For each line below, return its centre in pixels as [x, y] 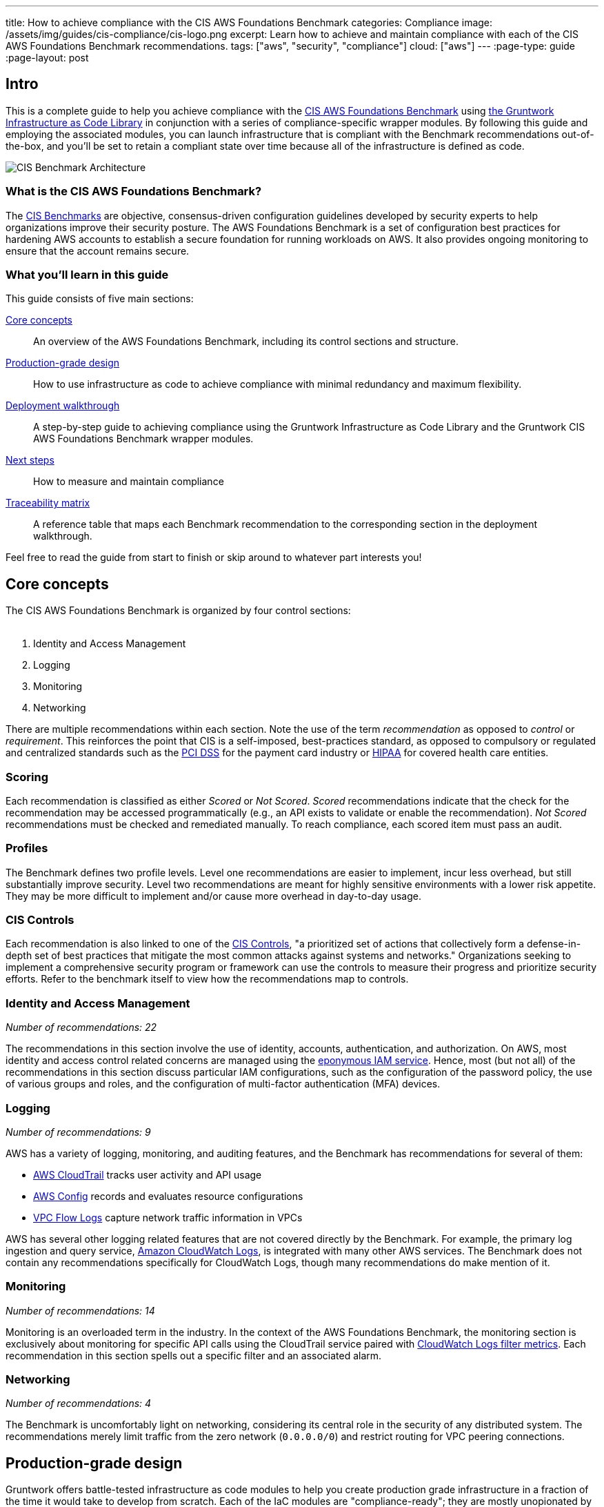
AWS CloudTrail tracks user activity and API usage [148, 1174]
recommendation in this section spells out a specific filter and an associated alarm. [194, 1355]
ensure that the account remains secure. [98, 250]
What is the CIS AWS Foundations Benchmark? [134, 191]
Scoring [27, 777]
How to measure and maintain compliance [129, 482]
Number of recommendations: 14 [80, 1310]
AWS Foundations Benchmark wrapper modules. [143, 439]
